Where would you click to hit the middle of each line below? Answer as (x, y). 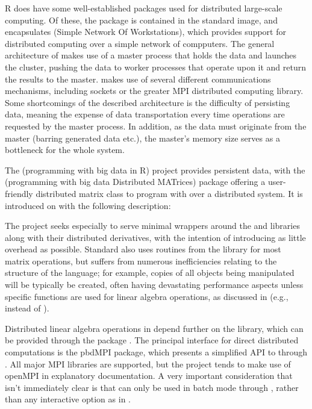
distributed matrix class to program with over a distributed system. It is (169, 193)
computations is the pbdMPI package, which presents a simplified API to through (156, 352)
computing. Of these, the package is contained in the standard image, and (141, 20)
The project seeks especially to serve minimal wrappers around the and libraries (152, 226)
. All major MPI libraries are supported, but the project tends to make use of (148, 364)
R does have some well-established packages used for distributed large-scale (144, 8)
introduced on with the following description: (88, 205)
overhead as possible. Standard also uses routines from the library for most (143, 249)
